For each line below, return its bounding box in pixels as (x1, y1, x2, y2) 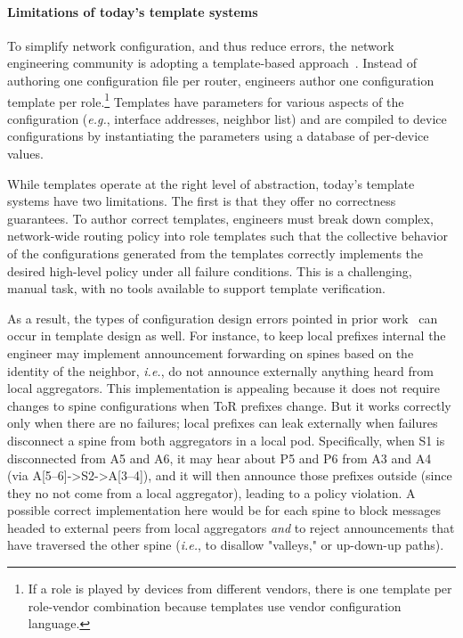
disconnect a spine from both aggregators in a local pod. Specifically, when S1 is (7, 430, 445, 449)
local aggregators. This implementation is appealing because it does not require (7, 379, 440, 397)
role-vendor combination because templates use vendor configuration (28, 596, 402, 615)
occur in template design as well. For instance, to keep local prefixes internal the (7, 326, 446, 345)
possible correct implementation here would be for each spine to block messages (7, 501, 442, 519)
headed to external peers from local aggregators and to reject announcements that (7, 518, 455, 536)
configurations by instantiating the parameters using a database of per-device (7, 127, 429, 145)
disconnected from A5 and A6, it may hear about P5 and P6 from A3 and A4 (7, 448, 432, 467)
